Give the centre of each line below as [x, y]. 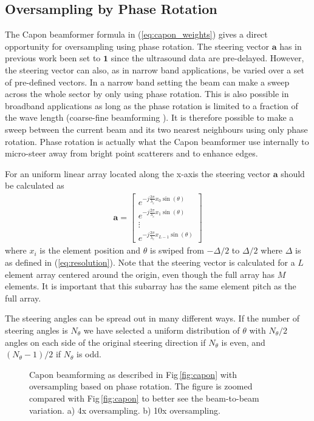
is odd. [89, 354]
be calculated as [35, 185]
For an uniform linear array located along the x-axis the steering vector [138, 173]
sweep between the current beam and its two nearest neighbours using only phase [156, 129]
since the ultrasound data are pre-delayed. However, [207, 58]
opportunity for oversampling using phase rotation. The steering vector [137, 46]
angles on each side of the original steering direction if [105, 342]
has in [291, 46]
